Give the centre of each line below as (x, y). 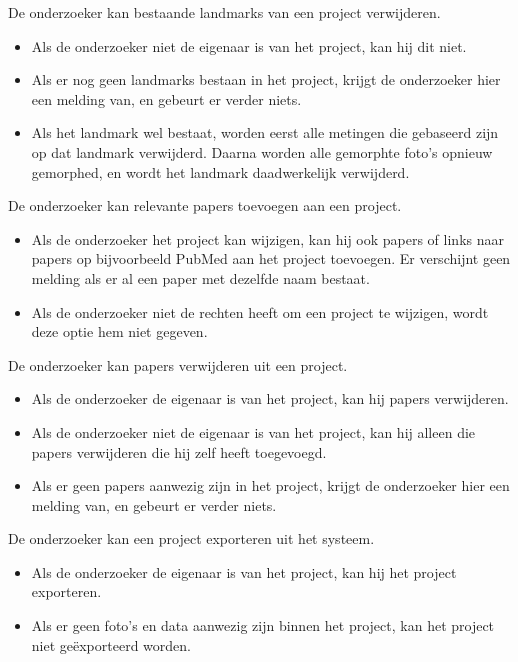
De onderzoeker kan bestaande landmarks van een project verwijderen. (224, 12)
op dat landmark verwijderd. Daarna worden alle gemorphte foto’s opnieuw (262, 151)
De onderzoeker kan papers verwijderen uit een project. (178, 364)
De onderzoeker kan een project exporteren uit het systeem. (191, 538)
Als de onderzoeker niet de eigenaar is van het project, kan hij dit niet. (249, 45)
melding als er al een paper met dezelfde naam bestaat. (200, 277)
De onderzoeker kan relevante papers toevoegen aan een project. (205, 205)
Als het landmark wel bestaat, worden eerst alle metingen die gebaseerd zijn (265, 132)
